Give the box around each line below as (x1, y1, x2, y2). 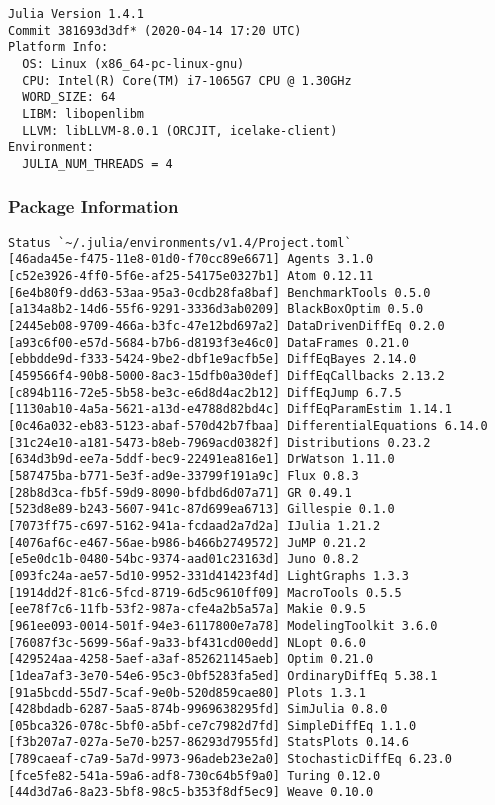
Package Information (8, 194, 179, 219)
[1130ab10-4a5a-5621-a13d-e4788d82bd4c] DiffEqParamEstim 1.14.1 (8, 402, 452, 417)
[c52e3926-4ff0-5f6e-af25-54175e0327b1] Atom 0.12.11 (8, 269, 374, 284)
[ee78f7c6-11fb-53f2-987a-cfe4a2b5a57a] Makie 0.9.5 (8, 602, 366, 617)
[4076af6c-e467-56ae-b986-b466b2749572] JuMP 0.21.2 (8, 535, 366, 550)
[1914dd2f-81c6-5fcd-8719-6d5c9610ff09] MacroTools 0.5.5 (8, 585, 402, 600)
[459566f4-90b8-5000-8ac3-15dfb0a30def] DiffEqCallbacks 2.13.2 (8, 369, 445, 384)
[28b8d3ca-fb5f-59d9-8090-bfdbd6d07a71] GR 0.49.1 (8, 485, 352, 500)
